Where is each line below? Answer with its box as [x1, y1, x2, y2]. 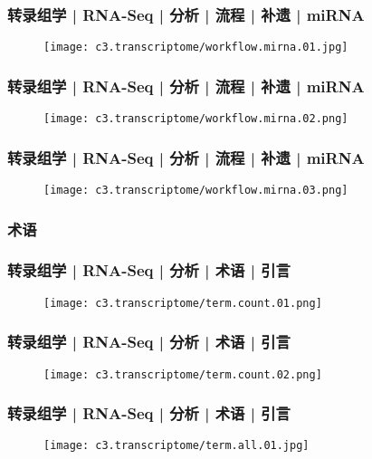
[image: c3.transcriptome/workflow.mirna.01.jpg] [43, 41, 348, 54]
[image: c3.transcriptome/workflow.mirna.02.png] [43, 112, 348, 126]
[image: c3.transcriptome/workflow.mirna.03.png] [43, 183, 348, 196]
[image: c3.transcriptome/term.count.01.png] [43, 296, 322, 310]
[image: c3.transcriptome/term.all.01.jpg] [43, 439, 310, 453]
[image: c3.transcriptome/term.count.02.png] [43, 368, 322, 381]
